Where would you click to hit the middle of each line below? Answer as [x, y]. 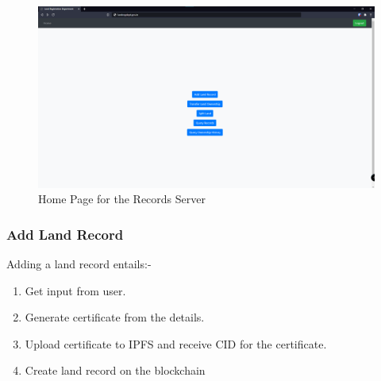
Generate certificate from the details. [115, 317]
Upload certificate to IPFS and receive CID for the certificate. [176, 343]
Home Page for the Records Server [122, 199]
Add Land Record [65, 234]
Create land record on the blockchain [115, 370]
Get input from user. [75, 290]
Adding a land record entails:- [79, 263]
